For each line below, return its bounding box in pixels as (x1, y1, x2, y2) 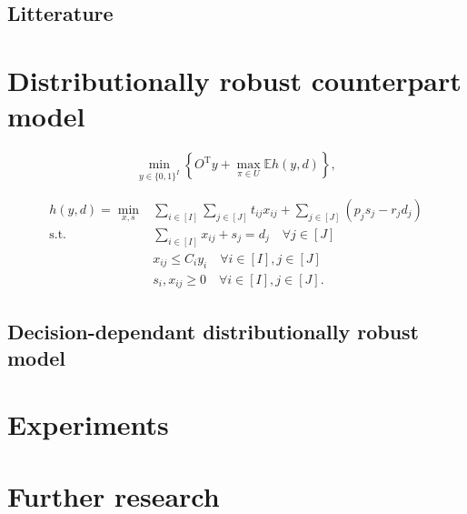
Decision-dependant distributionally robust (7, 317, 420, 345)
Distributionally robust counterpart (7, 61, 462, 98)
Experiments (7, 406, 169, 443)
